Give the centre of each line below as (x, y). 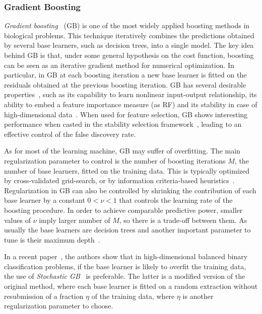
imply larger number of (75, 220)
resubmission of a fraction (44, 296)
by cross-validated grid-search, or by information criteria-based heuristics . (119, 180)
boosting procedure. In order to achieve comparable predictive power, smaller (123, 210)
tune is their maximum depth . (52, 239)
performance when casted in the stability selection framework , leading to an (123, 124)
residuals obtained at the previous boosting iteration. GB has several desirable (125, 84)
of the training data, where (133, 296)
